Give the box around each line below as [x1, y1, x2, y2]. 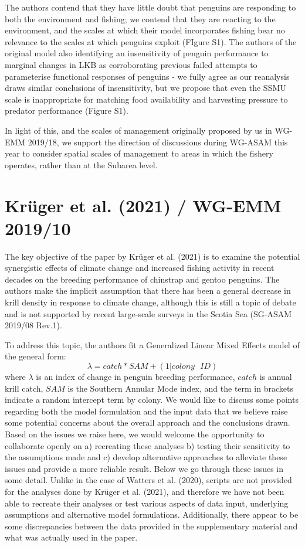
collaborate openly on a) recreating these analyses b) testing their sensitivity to [5, 439, 290, 451]
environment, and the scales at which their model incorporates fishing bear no [5, 24, 285, 36]
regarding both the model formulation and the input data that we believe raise [5, 405, 288, 417]
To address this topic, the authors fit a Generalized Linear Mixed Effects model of [5, 338, 300, 351]
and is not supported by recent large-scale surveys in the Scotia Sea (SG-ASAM [5, 307, 292, 320]
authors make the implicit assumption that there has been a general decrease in [5, 284, 291, 297]
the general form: [5, 350, 66, 362]
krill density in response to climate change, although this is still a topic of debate [5, 296, 296, 308]
